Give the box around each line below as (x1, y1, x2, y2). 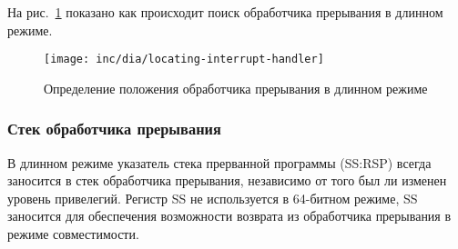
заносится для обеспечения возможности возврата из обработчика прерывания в (7, 206, 452, 225)
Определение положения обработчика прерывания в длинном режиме (44, 78, 428, 97)
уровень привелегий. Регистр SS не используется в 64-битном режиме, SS (7, 188, 418, 207)
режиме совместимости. (7, 224, 139, 244)
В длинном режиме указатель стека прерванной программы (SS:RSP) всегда (7, 153, 432, 172)
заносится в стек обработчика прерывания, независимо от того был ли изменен (7, 171, 447, 190)
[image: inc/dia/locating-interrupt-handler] (44, 53, 324, 66)
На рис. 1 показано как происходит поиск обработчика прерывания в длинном (7, 3, 443, 21)
